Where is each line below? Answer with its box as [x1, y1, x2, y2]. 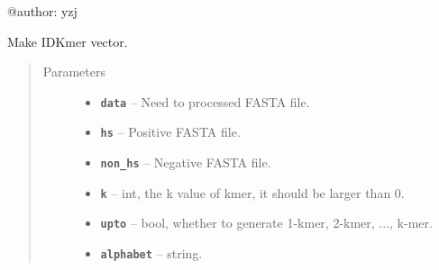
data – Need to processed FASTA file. [100, 92, 310, 111]
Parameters [42, 62, 105, 81]
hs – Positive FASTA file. [100, 122, 241, 141]
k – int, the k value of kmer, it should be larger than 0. [100, 183, 405, 202]
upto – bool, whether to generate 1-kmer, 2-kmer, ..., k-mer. [100, 213, 433, 232]
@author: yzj [7, 2, 78, 20]
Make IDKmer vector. [7, 31, 128, 50]
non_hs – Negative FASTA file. [100, 153, 271, 172]
